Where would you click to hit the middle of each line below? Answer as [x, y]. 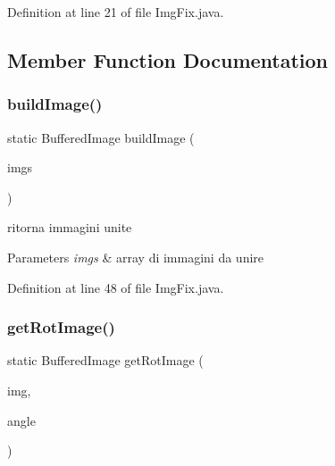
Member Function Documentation [168, 59]
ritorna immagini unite [70, 227]
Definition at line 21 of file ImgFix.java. [116, 12]
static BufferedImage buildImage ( [101, 137]
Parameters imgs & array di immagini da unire [136, 257]
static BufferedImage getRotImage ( [105, 360]
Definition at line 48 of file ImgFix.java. [116, 287]
